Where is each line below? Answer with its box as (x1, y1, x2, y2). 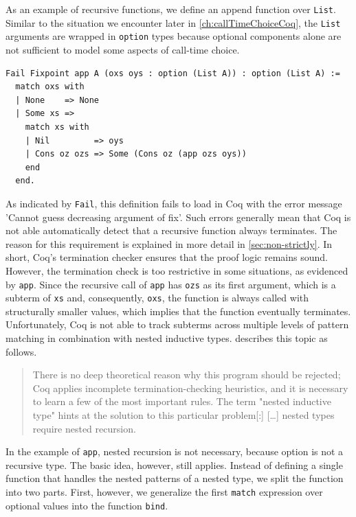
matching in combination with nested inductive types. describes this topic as (5, 331, 328, 345)
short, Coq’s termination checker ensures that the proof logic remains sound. (5, 250, 328, 264)
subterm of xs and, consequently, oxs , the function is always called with (5, 290, 309, 305)
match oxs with (15, 82, 85, 92)
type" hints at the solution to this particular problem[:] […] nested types (32, 408, 335, 422)
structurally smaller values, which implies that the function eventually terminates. (5, 303, 351, 318)
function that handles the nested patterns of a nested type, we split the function (5, 471, 344, 485)
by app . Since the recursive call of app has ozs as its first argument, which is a (5, 277, 336, 291)
